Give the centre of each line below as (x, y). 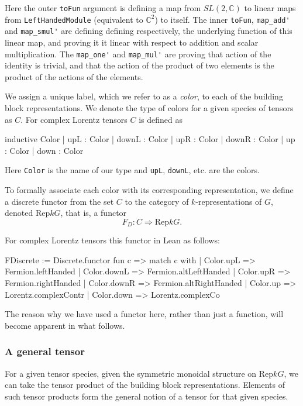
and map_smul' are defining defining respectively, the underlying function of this (149, 31)
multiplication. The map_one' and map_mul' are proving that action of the (138, 54)
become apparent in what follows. (65, 325)
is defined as (161, 119)
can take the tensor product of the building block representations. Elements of (145, 385)
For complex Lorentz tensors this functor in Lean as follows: (112, 240)
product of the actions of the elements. (74, 76)
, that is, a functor (94, 213)
